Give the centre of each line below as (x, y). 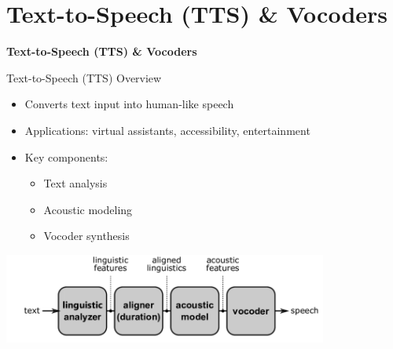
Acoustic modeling (88, 209)
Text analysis (75, 183)
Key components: (66, 156)
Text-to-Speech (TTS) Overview (84, 77)
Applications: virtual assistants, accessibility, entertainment (167, 130)
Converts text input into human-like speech (129, 104)
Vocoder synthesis (86, 236)
